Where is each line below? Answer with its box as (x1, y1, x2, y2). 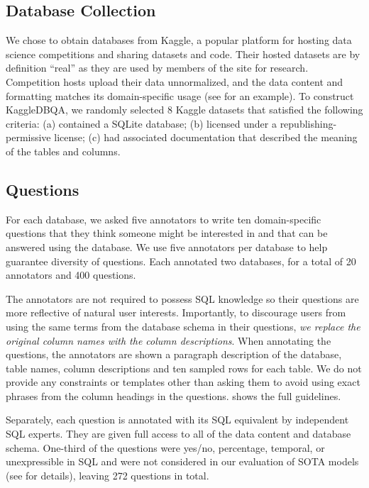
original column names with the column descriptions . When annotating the (6, 333, 331, 348)
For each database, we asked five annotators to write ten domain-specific (6, 211, 321, 226)
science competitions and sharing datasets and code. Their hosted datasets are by (6, 46, 360, 61)
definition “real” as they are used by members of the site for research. (6, 60, 309, 75)
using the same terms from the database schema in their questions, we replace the (6, 318, 360, 333)
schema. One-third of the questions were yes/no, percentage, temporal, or (6, 440, 325, 455)
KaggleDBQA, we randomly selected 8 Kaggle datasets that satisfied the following (6, 102, 363, 117)
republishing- (280, 116, 337, 131)
